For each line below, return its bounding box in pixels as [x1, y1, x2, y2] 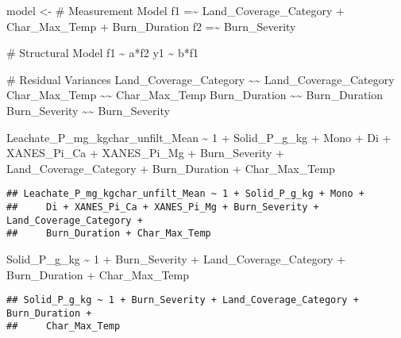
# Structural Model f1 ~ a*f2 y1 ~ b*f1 [6, 44, 199, 61]
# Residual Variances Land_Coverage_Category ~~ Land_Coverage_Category [6, 71, 395, 87]
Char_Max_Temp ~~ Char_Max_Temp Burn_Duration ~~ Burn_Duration [6, 86, 384, 103]
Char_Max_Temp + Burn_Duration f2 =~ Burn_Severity [6, 17, 296, 34]
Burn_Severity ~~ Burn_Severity [6, 102, 170, 118]
